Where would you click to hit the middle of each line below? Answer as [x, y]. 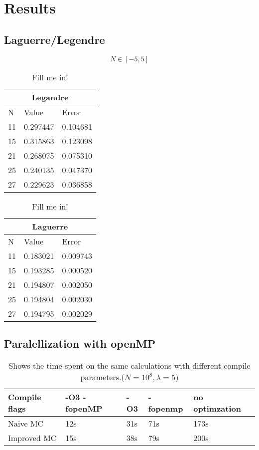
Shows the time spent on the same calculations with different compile [129, 365]
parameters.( [102, 377]
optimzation [217, 408]
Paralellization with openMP [80, 343]
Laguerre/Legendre [55, 39]
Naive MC [26, 423]
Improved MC [32, 438]
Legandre [50, 97]
